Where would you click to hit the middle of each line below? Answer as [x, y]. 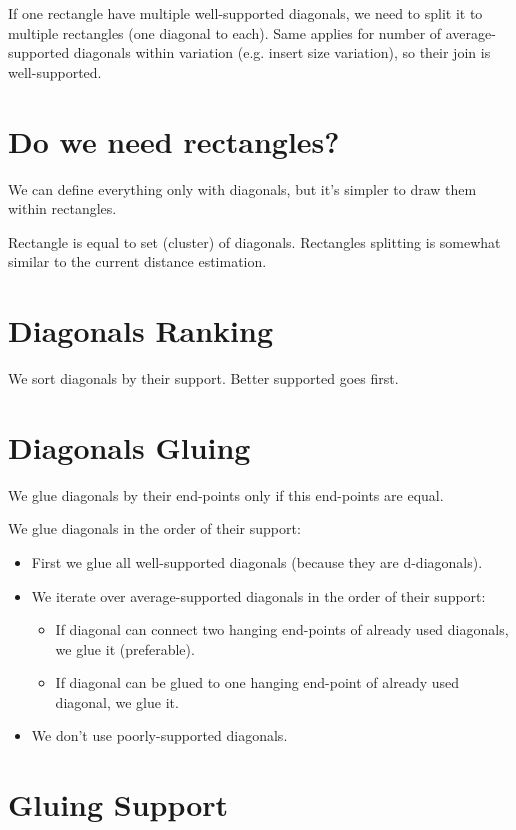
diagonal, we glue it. [117, 701]
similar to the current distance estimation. [137, 261]
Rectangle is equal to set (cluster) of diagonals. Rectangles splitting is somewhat [254, 241]
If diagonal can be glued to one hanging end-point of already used [257, 682]
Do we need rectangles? [174, 140]
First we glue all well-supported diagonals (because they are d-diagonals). [257, 561]
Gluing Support [118, 804]
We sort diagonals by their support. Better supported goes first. [203, 378]
